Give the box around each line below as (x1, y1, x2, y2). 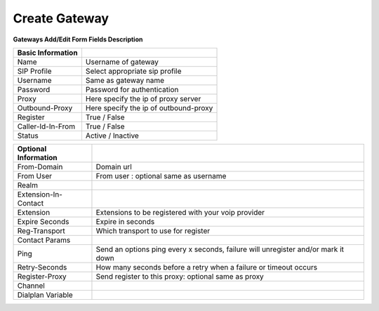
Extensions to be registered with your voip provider (95, 207, 265, 217)
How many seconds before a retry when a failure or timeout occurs (95, 262, 318, 272)
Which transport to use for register (95, 225, 211, 235)
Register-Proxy (17, 271, 67, 281)
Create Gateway (13, 11, 109, 26)
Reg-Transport (17, 225, 66, 235)
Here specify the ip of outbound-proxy (85, 102, 213, 112)
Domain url (95, 161, 133, 171)
